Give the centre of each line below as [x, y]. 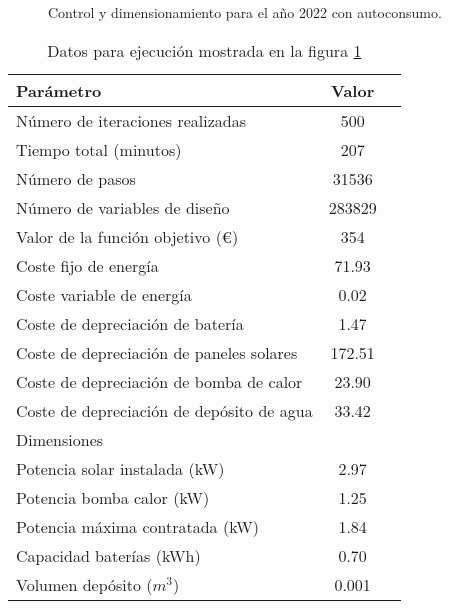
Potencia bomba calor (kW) [113, 497]
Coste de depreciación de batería [130, 323]
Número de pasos [76, 178]
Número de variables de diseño [123, 207]
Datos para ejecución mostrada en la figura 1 [204, 50]
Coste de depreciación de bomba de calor [159, 381]
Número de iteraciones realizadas [131, 120]
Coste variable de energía [104, 294]
